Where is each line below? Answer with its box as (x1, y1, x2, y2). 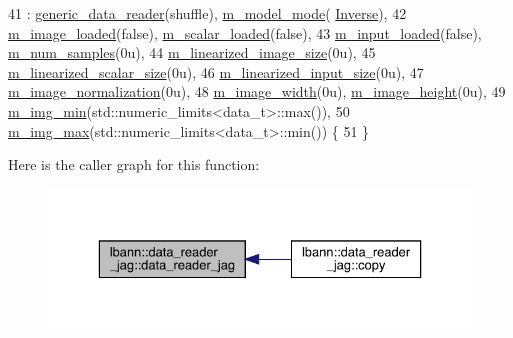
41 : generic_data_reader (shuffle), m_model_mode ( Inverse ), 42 (8, 3, 407, 23)
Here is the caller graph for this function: (8, 154, 260, 175)
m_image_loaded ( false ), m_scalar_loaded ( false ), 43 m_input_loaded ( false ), (8, 22, 482, 43)
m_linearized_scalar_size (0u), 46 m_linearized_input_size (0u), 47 (8, 61, 424, 82)
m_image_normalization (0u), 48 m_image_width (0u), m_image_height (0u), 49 (8, 81, 506, 102)
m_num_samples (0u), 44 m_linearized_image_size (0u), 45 (8, 42, 376, 63)
